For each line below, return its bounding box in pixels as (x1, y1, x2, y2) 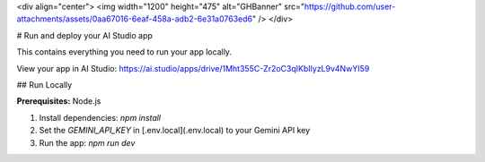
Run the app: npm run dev (39, 137, 136, 148)
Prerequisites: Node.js (16, 96, 101, 107)
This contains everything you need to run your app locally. (16, 47, 233, 57)
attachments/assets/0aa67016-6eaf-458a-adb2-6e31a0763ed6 (16, 13, 253, 24)
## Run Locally (16, 79, 73, 90)
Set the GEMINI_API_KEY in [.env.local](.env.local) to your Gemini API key (39, 125, 311, 136)
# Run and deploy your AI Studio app (16, 30, 153, 40)
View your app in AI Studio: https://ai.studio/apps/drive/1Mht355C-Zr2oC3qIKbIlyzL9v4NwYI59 (16, 63, 370, 73)
